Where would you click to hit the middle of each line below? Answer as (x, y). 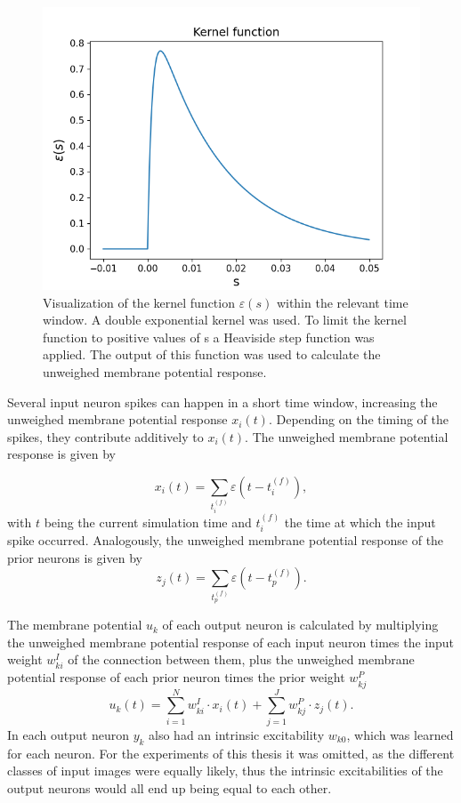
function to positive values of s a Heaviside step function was (209, 337)
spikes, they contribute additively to (105, 436)
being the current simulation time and (148, 522)
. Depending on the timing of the (359, 419)
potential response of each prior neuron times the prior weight (176, 677)
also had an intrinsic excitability (237, 734)
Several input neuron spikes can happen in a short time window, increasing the (222, 401)
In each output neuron (68, 734)
